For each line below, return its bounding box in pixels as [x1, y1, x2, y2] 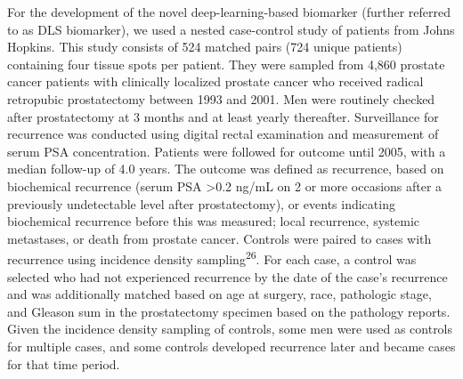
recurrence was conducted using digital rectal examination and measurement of [7, 125, 439, 143]
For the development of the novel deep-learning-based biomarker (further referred [7, 3, 451, 20]
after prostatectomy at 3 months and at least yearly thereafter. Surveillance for [7, 107, 439, 125]
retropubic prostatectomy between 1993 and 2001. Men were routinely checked [7, 89, 435, 108]
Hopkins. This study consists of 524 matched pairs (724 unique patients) [7, 37, 402, 56]
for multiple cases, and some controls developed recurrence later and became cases [7, 336, 456, 355]
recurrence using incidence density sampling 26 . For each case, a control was [7, 247, 417, 268]
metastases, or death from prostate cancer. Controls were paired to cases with [7, 229, 432, 247]
